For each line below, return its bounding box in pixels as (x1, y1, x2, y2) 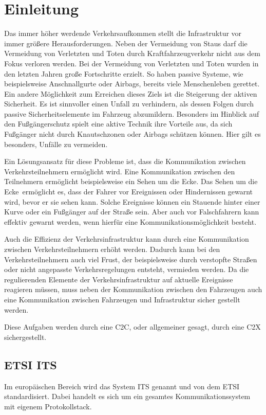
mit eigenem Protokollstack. (4, 401, 92, 411)
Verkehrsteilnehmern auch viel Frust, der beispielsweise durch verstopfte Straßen (4, 254, 257, 264)
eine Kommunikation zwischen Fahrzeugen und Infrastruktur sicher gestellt (4, 294, 240, 304)
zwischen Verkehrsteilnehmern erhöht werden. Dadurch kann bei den (4, 244, 220, 254)
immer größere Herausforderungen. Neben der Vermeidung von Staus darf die (4, 38, 248, 48)
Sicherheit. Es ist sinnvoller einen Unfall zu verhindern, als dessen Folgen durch (4, 98, 254, 109)
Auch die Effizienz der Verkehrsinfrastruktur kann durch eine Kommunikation (4, 233, 249, 244)
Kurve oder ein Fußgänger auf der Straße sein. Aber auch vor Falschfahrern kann (4, 206, 259, 217)
